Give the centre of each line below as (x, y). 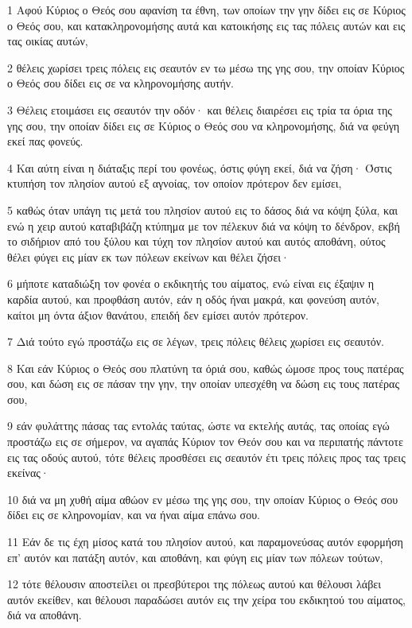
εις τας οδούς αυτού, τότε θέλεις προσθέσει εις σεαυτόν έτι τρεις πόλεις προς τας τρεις (206, 457)
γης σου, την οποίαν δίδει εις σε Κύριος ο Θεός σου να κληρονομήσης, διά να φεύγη (204, 125)
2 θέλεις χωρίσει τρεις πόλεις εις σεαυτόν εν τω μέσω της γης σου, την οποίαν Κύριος (206, 67)
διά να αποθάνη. (45, 615)
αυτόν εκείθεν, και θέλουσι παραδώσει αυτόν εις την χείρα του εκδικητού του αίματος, (206, 599)
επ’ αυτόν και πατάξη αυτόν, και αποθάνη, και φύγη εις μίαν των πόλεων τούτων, (195, 557)
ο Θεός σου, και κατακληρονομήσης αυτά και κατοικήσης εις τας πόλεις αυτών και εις (206, 25)
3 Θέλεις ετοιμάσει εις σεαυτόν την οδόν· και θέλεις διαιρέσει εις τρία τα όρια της (200, 109)
